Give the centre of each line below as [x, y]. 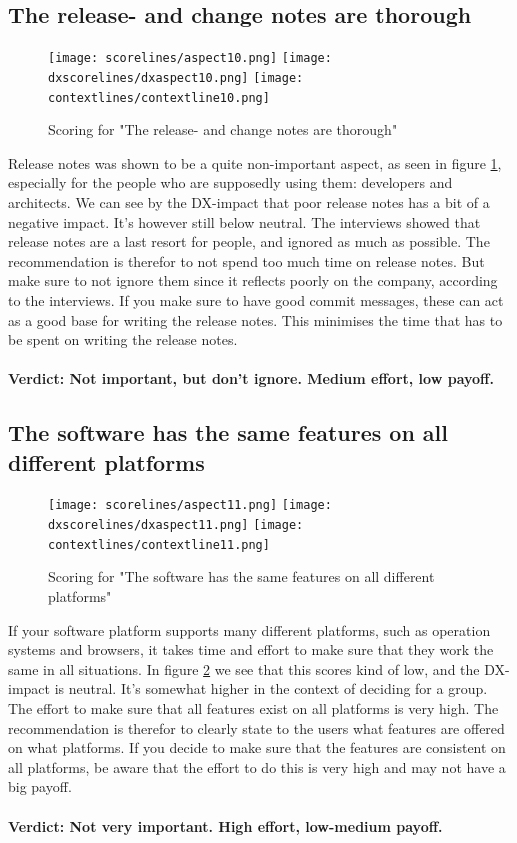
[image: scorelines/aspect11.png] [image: [190, 505]
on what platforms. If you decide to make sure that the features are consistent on [257, 747]
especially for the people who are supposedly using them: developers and [230, 182]
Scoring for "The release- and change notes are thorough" [223, 129]
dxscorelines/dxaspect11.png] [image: [176, 525]
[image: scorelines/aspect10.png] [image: [190, 58]
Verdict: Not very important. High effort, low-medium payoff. [225, 825]
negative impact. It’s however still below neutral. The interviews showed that [244, 221]
